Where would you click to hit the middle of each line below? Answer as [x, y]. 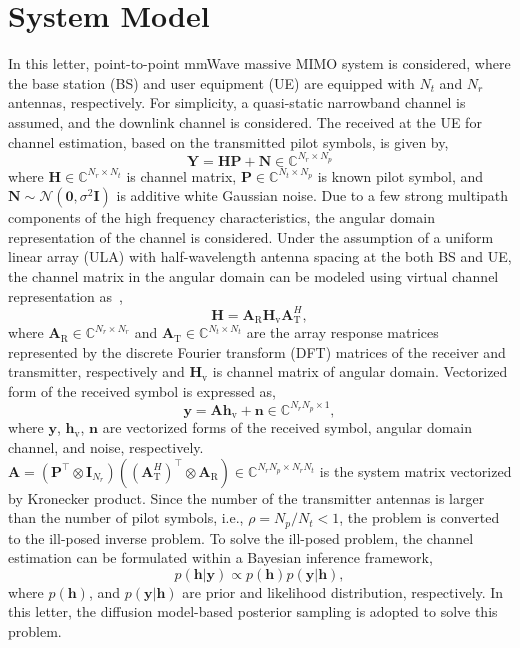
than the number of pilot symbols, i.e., [126, 517]
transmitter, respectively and [96, 371]
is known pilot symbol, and [400, 175]
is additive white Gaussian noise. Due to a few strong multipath [312, 195]
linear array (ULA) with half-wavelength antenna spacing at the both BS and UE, [260, 256]
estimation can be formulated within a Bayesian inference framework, [220, 557]
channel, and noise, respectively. [106, 447]
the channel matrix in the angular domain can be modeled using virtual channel [253, 275]
